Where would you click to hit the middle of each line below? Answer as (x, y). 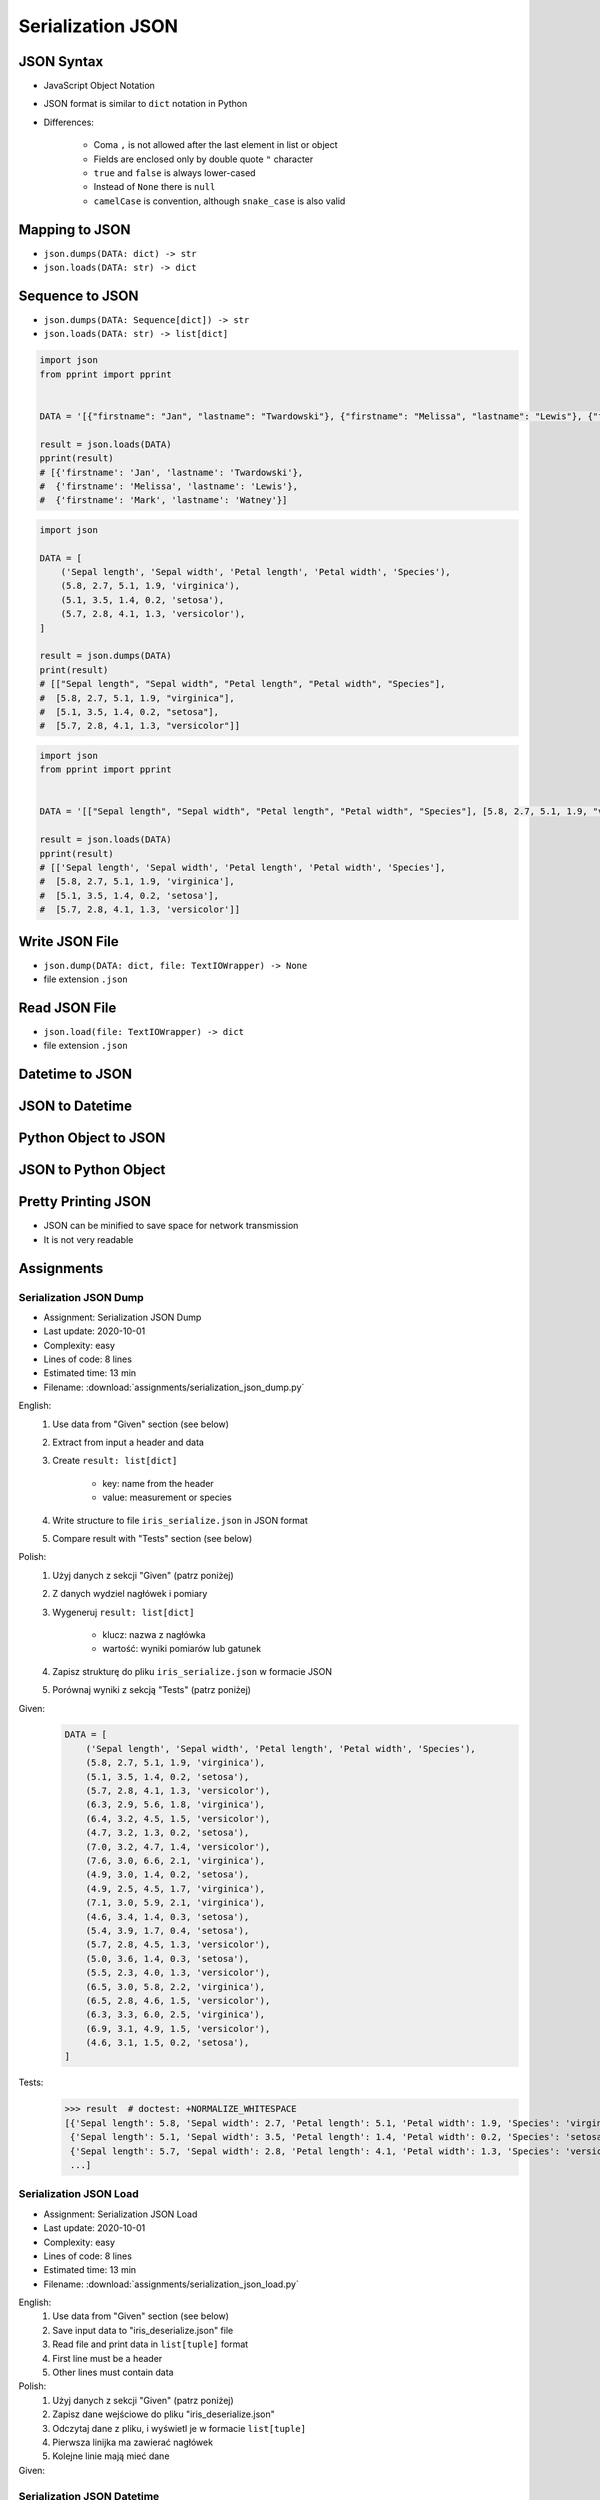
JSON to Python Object (92, 1170)
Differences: (69, 122)
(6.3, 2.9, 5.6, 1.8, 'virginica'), (175, 1804)
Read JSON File (67, 1007)
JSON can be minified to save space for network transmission (171, 1226)
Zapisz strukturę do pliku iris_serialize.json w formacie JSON (192, 1671)
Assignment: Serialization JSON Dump (122, 1317)
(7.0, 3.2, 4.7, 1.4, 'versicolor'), (178, 1846)
